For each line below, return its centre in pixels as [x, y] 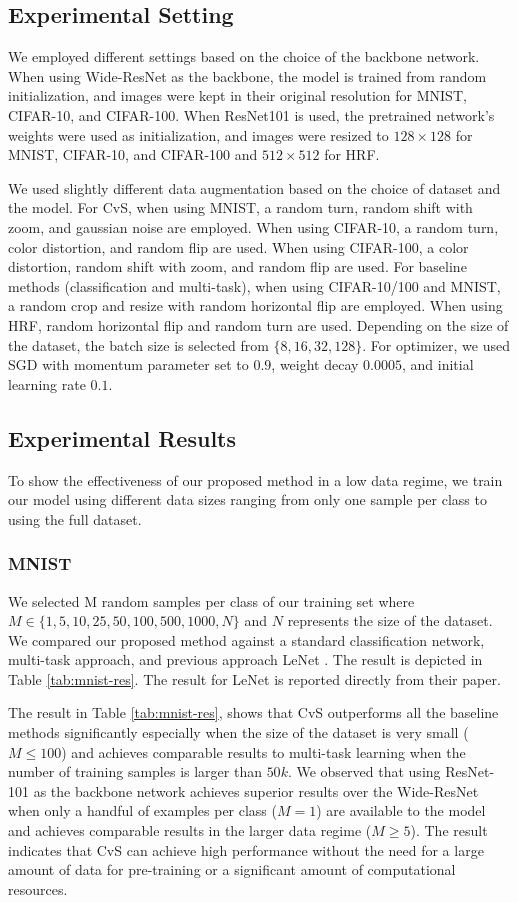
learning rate [47, 383]
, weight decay [315, 364]
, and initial [438, 364]
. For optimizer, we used [436, 344]
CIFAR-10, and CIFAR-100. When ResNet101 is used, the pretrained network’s [251, 114]
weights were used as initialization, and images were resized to [198, 134]
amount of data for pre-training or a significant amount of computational [232, 869]
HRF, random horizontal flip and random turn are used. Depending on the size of [258, 324]
